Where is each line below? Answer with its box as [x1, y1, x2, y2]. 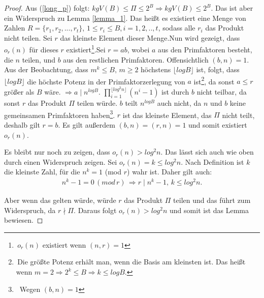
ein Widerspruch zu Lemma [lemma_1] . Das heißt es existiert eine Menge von [4, 12, 246, 23]
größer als [4, 86, 35, 97]
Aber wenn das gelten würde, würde [4, 195, 116, 205]
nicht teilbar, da [196, 86, 247, 97]
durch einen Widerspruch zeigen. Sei [4, 156, 117, 167]
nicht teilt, [222, 109, 255, 120]
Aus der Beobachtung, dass [4, 64, 88, 75]
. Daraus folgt [74, 204, 117, 215]
